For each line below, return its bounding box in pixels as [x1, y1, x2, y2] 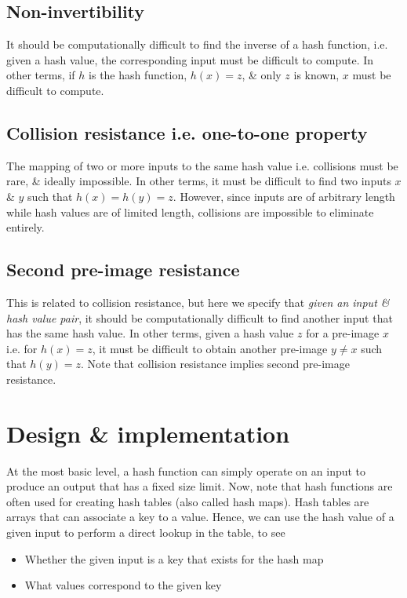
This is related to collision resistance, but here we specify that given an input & [6, 294, 390, 310]
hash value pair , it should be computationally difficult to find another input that [6, 309, 393, 326]
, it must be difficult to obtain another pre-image [92, 340, 328, 356]
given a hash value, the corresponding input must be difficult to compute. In [6, 51, 374, 67]
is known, [293, 67, 340, 83]
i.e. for [6, 340, 38, 356]
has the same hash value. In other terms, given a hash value [6, 325, 294, 341]
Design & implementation [6, 417, 290, 449]
